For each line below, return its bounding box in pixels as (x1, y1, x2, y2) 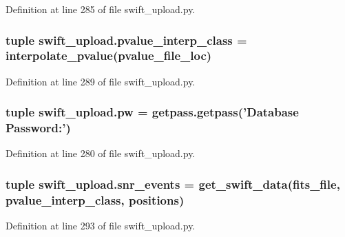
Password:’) (6, 119, 71, 136)
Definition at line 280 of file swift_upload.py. (6, 146, 196, 161)
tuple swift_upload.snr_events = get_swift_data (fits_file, (6, 175, 340, 192)
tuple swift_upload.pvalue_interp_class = (6, 31, 247, 48)
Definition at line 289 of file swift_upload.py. (6, 74, 196, 88)
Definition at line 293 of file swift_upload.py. (6, 218, 196, 233)
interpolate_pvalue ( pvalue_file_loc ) (6, 47, 212, 64)
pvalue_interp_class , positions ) (6, 191, 185, 208)
